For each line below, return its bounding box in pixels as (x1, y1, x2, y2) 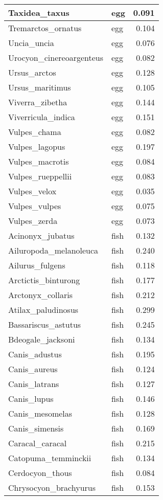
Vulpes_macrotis (8, 155, 69, 167)
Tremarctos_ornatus (8, 22, 82, 34)
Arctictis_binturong (8, 274, 80, 286)
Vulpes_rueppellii (8, 170, 72, 182)
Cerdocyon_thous (8, 467, 72, 479)
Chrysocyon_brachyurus (8, 482, 96, 493)
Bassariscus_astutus (8, 319, 81, 330)
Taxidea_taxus (8, 7, 69, 18)
